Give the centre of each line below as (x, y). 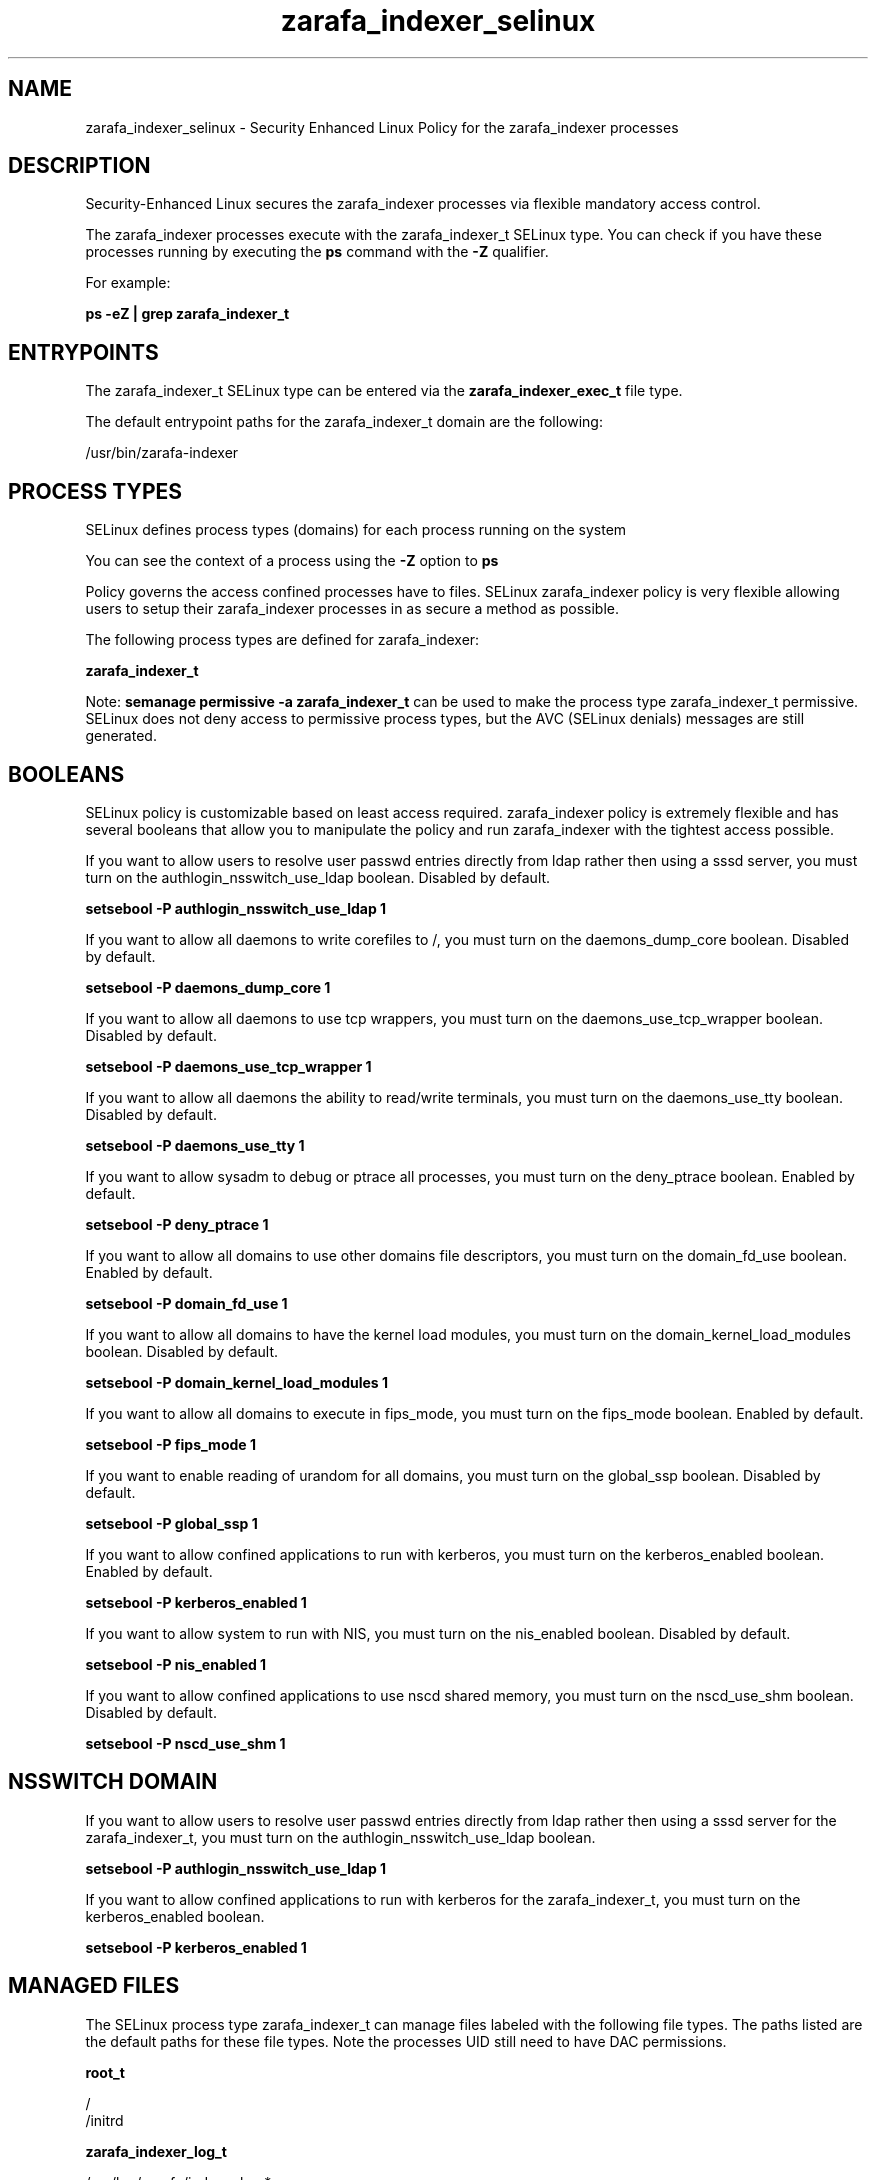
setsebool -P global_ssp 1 (171, 1523)
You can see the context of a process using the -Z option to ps (292, 561)
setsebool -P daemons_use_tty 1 (195, 1145)
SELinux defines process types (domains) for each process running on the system (356, 530)
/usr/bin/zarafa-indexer (162, 453)
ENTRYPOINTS (83, 352)
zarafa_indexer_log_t (156, 2151)
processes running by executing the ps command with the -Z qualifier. (317, 252)
